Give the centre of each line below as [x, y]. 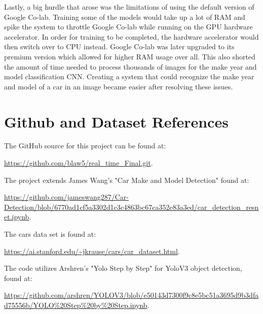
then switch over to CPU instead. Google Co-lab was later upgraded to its [119, 46]
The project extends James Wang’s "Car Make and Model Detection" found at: [127, 180]
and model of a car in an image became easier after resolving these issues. [119, 86]
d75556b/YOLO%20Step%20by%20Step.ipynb [76, 305]
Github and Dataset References [116, 121]
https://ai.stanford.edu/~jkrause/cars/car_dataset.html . [92, 251]
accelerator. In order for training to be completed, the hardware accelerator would [131, 36]
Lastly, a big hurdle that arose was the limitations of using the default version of [129, 7]
